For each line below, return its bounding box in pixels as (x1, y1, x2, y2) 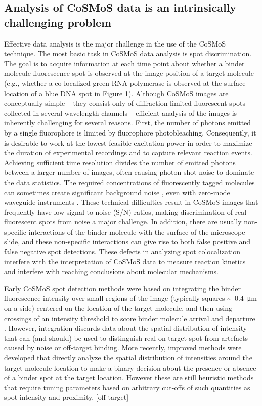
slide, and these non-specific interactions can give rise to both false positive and (4, 236, 251, 247)
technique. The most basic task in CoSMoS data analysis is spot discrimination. (4, 48, 252, 59)
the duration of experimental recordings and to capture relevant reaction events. (4, 147, 252, 158)
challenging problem (4, 14, 112, 30)
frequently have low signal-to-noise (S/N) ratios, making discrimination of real (4, 206, 247, 217)
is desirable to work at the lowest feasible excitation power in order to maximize (4, 137, 252, 148)
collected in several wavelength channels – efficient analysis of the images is (4, 107, 237, 118)
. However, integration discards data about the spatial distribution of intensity (4, 323, 247, 333)
